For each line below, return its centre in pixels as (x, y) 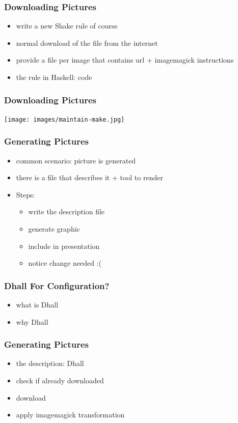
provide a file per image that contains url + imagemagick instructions (125, 60)
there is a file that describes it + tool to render (89, 177)
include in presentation (64, 246)
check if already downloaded (60, 380)
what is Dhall (37, 305)
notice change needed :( (65, 263)
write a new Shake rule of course (67, 26)
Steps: (25, 194)
